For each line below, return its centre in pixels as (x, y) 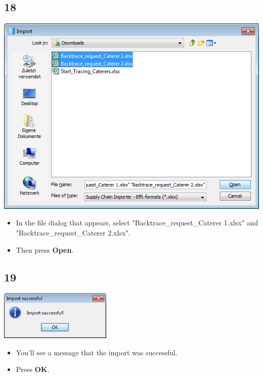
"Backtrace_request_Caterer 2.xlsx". (73, 232)
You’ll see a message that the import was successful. (97, 352)
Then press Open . (45, 249)
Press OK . (33, 369)
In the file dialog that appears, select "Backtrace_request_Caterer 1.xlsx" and (137, 223)
